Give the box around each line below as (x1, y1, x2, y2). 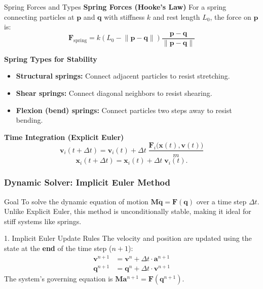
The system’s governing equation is (4, 273, 113, 283)
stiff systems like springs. (4, 215, 82, 226)
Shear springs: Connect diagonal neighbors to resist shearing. (16, 88, 212, 98)
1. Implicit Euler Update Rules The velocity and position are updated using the (4, 233, 252, 243)
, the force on (210, 11, 251, 22)
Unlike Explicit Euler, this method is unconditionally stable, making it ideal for (4, 206, 251, 216)
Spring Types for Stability (4, 53, 97, 64)
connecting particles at (4, 11, 74, 22)
